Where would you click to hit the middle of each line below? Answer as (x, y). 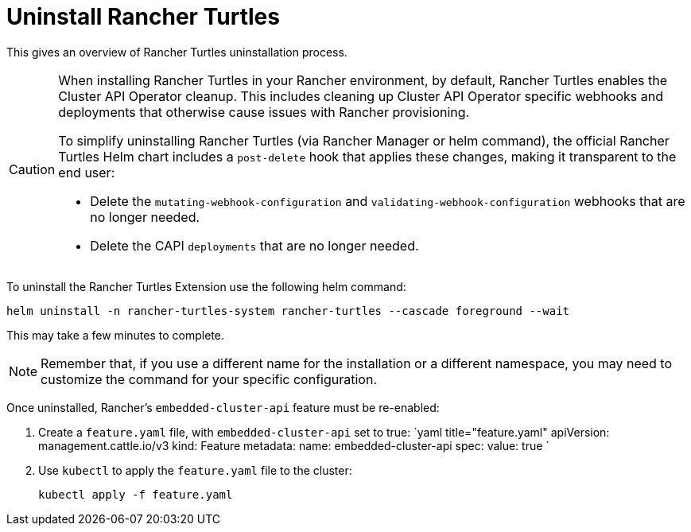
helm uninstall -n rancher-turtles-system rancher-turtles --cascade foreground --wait (288, 311)
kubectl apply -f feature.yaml (136, 494)
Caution (32, 169)
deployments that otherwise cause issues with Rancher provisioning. (264, 112)
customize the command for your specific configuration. (209, 379)
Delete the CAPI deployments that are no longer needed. (254, 245)
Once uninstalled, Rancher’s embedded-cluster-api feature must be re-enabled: (223, 407)
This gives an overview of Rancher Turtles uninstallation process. (177, 52)
